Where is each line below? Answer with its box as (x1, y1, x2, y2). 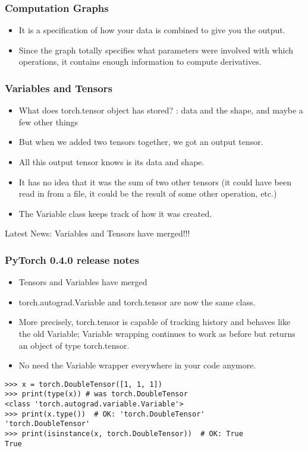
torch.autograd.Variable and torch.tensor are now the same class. (18, 295, 256, 308)
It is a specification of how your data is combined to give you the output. (18, 24, 285, 36)
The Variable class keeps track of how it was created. (18, 207, 212, 219)
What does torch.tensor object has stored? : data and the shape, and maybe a (18, 104, 303, 116)
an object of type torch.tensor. (18, 339, 130, 351)
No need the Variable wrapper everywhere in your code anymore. (18, 359, 256, 371)
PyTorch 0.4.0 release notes (5, 252, 139, 267)
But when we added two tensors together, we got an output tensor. (18, 135, 263, 148)
